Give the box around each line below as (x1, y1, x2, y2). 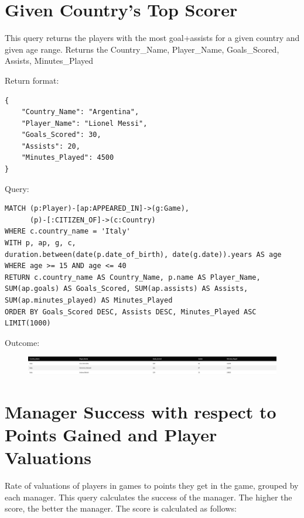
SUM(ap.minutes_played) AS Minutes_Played (5, 296, 173, 304)
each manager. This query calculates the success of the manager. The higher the (5, 490, 292, 503)
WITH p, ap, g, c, (5, 239, 76, 248)
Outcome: (5, 336, 40, 348)
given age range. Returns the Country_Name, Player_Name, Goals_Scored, (5, 43, 279, 55)
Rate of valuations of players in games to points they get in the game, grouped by (5, 479, 299, 492)
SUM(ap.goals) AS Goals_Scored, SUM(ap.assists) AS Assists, (5, 284, 248, 293)
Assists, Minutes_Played (5, 54, 94, 67)
